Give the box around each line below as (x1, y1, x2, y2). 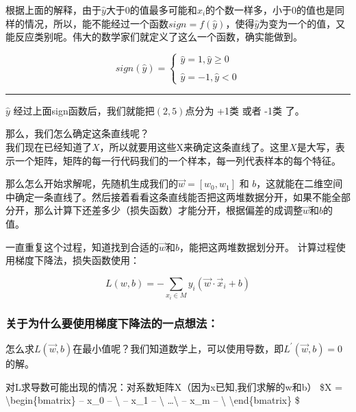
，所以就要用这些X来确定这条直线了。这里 (99, 140, 290, 154)
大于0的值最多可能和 (105, 3, 197, 16)
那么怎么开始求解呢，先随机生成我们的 (5, 176, 178, 191)
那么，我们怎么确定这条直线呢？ (5, 126, 149, 141)
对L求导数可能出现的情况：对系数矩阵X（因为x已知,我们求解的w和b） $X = (5, 379, 343, 393)
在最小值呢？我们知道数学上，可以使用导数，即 (73, 341, 284, 355)
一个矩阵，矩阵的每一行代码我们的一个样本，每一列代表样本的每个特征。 (14, 153, 341, 167)
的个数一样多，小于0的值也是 (205, 3, 335, 16)
